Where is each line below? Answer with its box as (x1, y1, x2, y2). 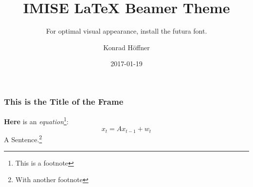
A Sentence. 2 (4, 132, 42, 144)
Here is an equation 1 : (4, 115, 69, 126)
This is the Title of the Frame (4, 95, 124, 107)
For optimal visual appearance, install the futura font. (46, 26, 207, 36)
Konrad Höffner (103, 42, 150, 52)
